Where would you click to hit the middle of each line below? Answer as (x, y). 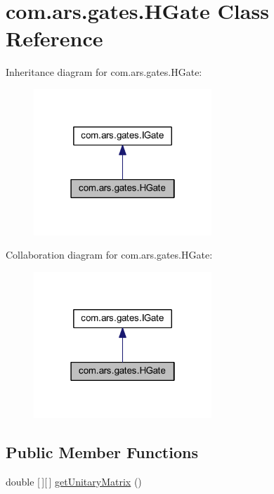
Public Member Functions (102, 451)
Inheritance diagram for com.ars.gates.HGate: (104, 72)
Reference (54, 38)
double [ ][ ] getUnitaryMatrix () (74, 481)
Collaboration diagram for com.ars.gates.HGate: (109, 255)
